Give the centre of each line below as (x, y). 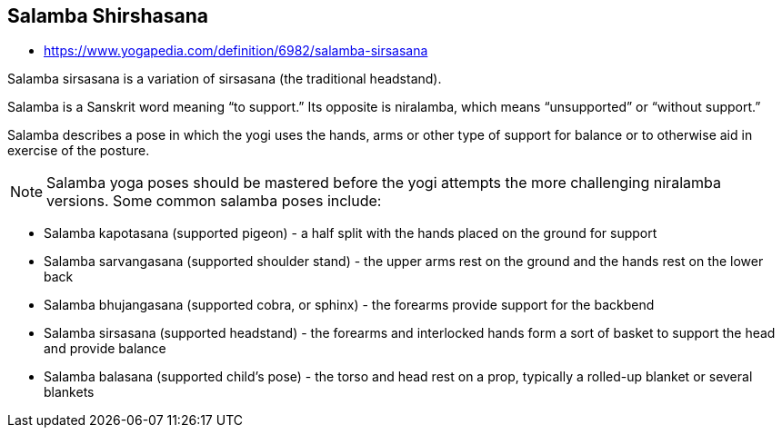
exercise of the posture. (79, 151)
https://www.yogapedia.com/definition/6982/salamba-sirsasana (236, 51)
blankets (69, 392)
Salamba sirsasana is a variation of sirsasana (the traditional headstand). (225, 79)
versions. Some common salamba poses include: (214, 201)
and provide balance (105, 349)
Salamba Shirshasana (108, 16)
